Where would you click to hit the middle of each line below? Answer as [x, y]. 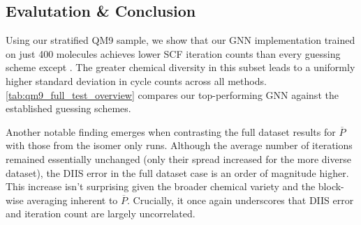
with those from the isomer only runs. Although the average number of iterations [179, 145]
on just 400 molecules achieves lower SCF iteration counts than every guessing [173, 53]
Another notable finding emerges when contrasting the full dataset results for [171, 131]
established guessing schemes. [68, 108]
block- [331, 186]
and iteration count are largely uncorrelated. [101, 214]
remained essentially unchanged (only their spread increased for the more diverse [178, 158]
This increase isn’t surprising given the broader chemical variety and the [161, 186]
